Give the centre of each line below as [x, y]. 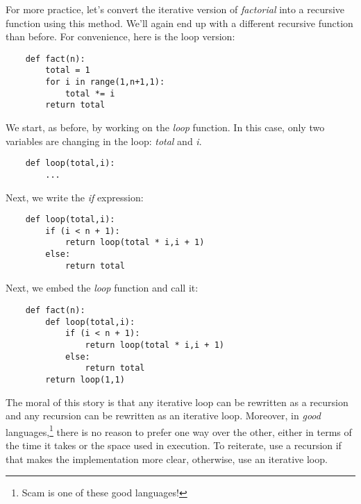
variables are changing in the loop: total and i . [104, 141]
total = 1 [68, 70]
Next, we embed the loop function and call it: [102, 288]
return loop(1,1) [85, 379]
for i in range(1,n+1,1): [105, 82]
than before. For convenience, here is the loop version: [120, 36]
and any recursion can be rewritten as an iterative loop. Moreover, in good [163, 415]
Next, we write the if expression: [75, 197]
